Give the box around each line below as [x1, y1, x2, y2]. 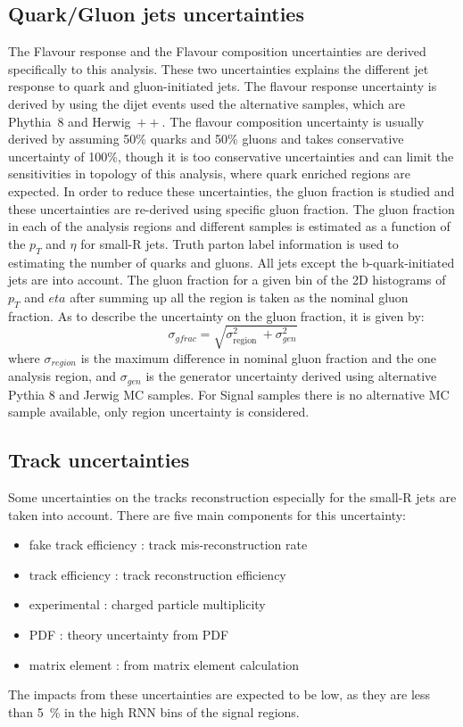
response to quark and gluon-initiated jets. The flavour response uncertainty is [8, 77, 437, 95]
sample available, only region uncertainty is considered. [8, 402, 310, 421]
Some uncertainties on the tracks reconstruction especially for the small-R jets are [8, 487, 457, 506]
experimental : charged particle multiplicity [29, 595, 266, 614]
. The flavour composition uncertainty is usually [161, 112, 425, 130]
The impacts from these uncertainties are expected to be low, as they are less [8, 685, 431, 704]
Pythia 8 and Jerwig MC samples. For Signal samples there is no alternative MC [8, 384, 450, 403]
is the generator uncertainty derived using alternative [145, 367, 437, 385]
